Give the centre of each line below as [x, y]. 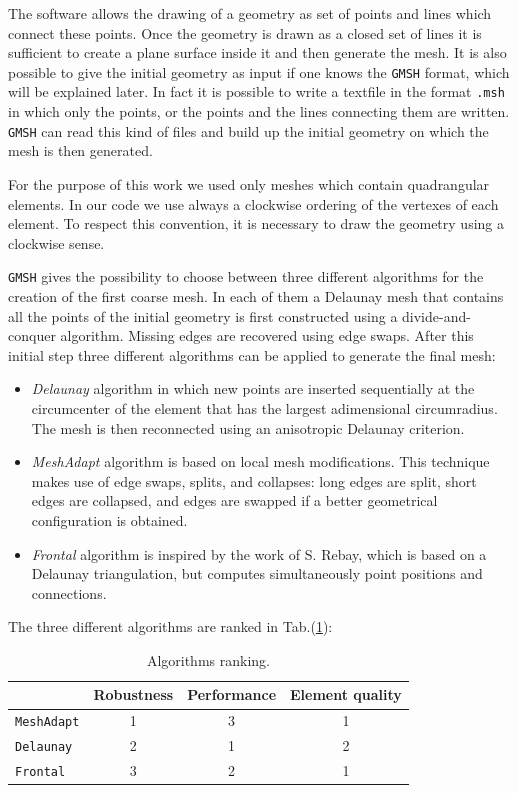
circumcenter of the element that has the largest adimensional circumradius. [264, 407]
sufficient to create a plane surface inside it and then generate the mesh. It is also [257, 52]
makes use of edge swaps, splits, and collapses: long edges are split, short [254, 480]
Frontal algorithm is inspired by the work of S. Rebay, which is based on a [259, 553]
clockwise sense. [56, 242]
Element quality [346, 694]
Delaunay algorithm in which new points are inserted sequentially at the [253, 388]
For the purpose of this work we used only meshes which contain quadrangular [249, 183]
